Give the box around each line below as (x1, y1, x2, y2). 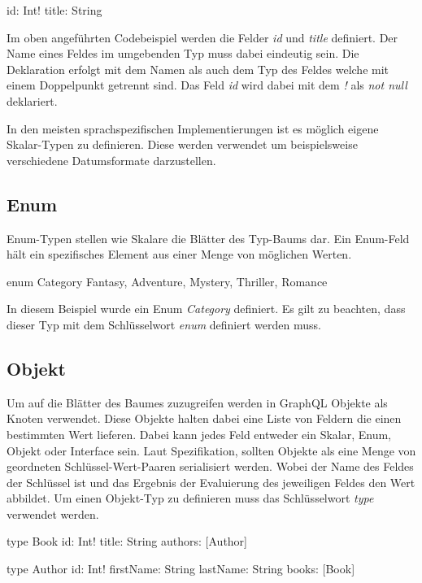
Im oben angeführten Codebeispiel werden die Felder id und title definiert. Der (7, 28, 398, 46)
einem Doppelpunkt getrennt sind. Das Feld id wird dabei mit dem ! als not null (7, 76, 407, 94)
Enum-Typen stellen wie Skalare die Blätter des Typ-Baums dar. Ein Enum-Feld (7, 229, 410, 246)
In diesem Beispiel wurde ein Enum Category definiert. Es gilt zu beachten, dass (7, 300, 406, 317)
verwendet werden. (7, 505, 99, 522)
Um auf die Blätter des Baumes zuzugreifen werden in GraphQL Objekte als (7, 394, 388, 411)
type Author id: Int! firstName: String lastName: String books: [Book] (7, 560, 355, 577)
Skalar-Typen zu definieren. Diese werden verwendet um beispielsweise (7, 136, 358, 153)
